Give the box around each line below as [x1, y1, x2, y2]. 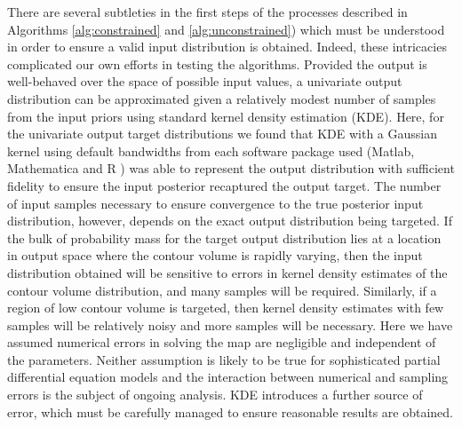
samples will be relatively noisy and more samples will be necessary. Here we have [7, 315, 453, 334]
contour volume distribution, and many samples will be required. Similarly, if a [7, 281, 437, 299]
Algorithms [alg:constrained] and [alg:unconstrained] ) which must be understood [7, 20, 445, 38]
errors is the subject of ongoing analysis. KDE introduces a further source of [7, 385, 423, 404]
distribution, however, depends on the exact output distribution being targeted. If [7, 211, 452, 230]
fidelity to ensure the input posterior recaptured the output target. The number [7, 176, 442, 194]
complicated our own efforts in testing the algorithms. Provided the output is [7, 54, 427, 73]
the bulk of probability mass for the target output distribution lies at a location [7, 228, 442, 247]
